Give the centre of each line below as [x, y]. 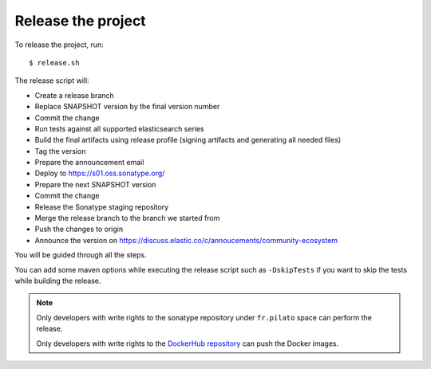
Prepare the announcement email [89, 163]
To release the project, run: [59, 45]
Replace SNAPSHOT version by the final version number [127, 107]
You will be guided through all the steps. [81, 255]
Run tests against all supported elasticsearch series [120, 128]
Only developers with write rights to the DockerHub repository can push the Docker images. [188, 343]
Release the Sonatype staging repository [102, 206]
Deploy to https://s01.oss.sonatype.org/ [100, 173]
